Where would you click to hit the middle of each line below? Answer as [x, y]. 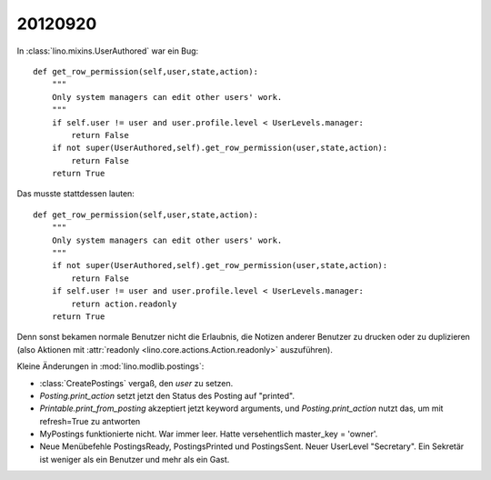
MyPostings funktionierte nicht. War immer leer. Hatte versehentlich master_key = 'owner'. [209, 434]
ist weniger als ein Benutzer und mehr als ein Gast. [135, 459]
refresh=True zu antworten [90, 421]
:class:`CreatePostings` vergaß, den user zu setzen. [136, 383]
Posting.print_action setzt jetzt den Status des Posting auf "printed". [167, 395]
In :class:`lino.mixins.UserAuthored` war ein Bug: [108, 51]
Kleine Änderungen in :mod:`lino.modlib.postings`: [110, 366]
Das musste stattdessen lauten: [76, 194]
